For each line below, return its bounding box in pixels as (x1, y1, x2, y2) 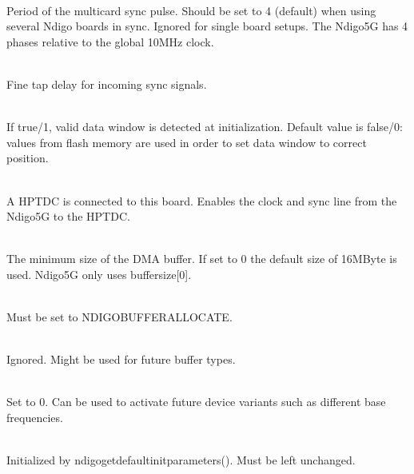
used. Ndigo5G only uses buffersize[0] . (6, 265, 192, 282)
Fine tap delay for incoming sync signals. (6, 75, 207, 92)
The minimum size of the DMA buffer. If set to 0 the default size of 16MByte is (6, 250, 397, 267)
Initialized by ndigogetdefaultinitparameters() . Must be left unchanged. (6, 452, 356, 468)
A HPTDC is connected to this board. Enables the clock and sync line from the (6, 192, 397, 209)
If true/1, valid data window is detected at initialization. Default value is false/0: (6, 118, 403, 135)
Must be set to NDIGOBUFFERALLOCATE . (6, 309, 233, 325)
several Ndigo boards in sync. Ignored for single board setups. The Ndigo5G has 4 (6, 18, 408, 34)
